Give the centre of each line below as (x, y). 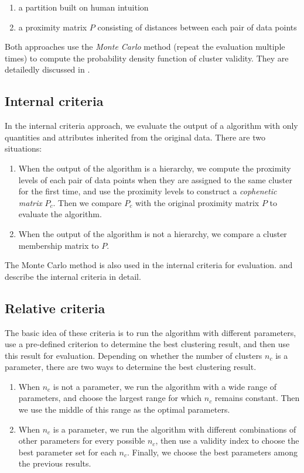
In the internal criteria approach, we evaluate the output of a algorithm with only (151, 126)
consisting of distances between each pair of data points (197, 27)
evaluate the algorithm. (60, 214)
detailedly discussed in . (47, 69)
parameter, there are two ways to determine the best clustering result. (131, 367)
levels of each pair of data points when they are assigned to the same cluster (155, 179)
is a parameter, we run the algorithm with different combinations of (175, 429)
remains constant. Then (257, 398)
